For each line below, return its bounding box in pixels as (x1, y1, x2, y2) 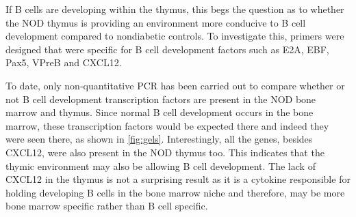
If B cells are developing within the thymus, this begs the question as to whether (5, 2, 344, 16)
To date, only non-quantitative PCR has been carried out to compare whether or (5, 78, 345, 92)
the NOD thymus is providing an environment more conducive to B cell (5, 15, 306, 29)
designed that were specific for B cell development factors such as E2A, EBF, (5, 42, 329, 56)
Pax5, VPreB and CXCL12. (5, 55, 122, 70)
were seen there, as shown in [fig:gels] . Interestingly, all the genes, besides (5, 132, 313, 146)
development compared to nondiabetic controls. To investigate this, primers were (5, 29, 344, 43)
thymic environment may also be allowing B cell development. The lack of (5, 158, 316, 173)
